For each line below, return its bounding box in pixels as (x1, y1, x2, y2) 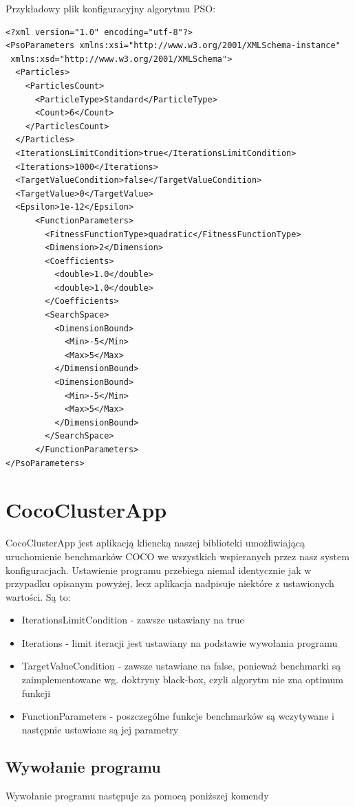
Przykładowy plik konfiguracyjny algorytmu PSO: (6, 1, 216, 15)
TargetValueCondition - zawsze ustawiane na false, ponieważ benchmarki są (21, 659, 341, 673)
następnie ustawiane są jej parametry (21, 722, 179, 736)
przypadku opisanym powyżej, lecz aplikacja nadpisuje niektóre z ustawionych (6, 576, 334, 590)
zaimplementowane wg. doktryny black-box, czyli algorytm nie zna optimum (21, 672, 343, 687)
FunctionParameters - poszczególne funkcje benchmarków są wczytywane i (21, 709, 334, 723)
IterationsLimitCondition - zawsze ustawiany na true (21, 612, 244, 627)
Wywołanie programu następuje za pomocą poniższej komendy (6, 788, 269, 802)
